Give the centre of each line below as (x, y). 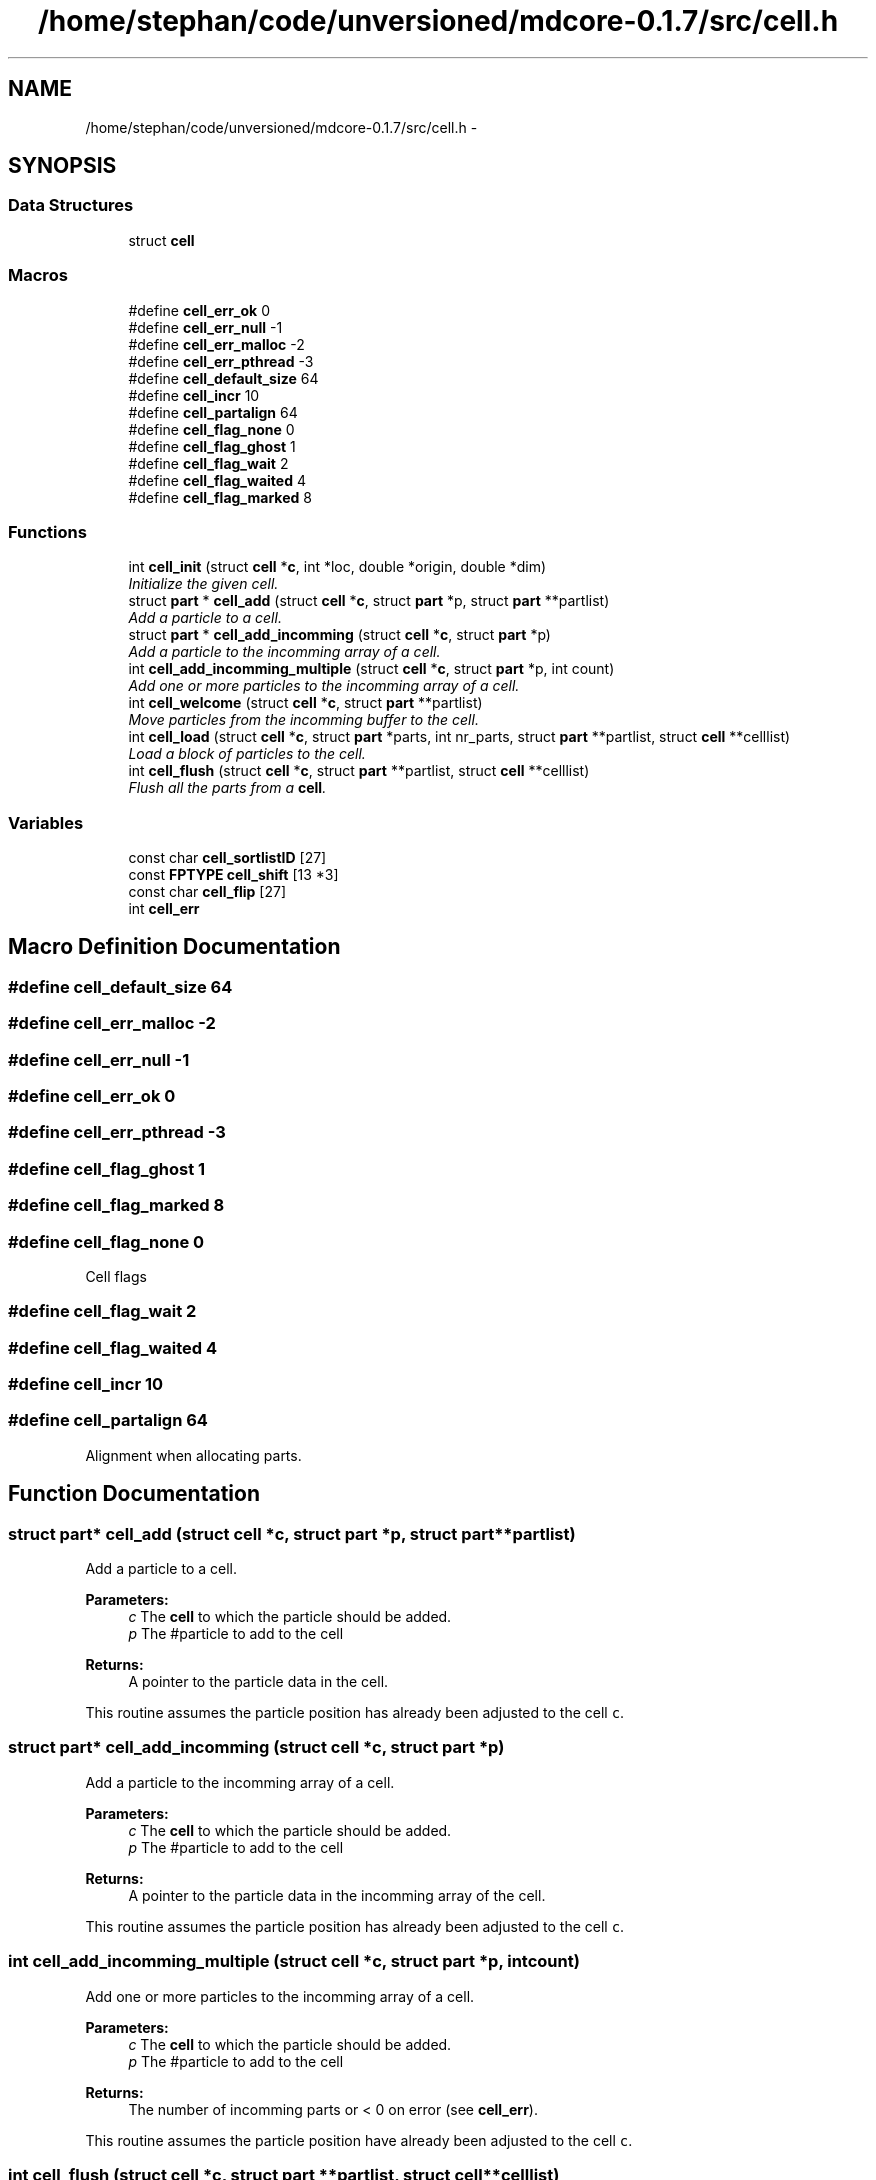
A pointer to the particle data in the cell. (258, 1681)
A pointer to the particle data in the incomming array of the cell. (337, 1895)
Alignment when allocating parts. (193, 1455)
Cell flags (116, 1276)
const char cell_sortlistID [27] (227, 858)
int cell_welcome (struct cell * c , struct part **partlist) (305, 703)
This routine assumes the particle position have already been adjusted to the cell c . (359, 2140)
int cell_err (164, 909)
